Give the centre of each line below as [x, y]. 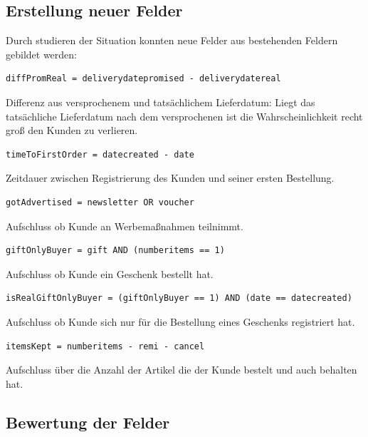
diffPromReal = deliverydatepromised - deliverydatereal [143, 79]
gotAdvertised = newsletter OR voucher [100, 202]
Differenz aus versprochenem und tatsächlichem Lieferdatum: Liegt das [161, 102]
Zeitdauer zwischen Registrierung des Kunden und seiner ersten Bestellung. [170, 178]
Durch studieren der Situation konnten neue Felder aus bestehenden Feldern [172, 40]
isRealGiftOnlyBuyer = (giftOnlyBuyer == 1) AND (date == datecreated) [179, 298]
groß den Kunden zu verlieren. [72, 130]
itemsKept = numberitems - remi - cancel [105, 346]
